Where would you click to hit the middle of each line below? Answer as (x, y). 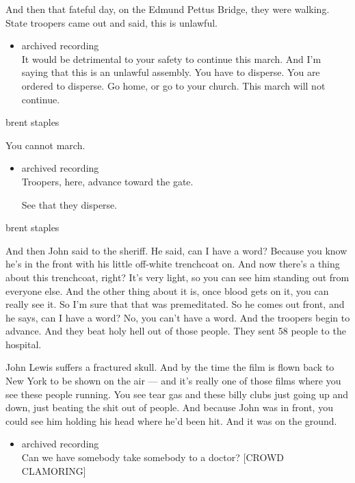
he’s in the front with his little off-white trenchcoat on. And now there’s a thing (173, 264)
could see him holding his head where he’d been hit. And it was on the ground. (171, 420)
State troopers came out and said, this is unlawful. (111, 22)
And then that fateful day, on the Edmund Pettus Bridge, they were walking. (168, 9)
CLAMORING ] (54, 470)
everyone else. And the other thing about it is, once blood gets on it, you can (167, 290)
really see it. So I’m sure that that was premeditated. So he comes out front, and (175, 304)
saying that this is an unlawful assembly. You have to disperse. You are (171, 72)
